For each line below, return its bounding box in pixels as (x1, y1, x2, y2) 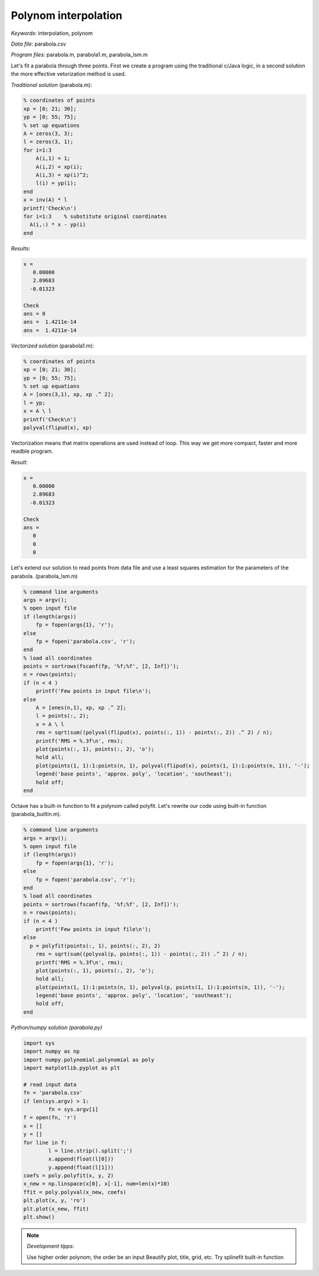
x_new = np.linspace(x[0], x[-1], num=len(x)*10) (23, 1181, 170, 1187)
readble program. (11, 447, 53, 455)
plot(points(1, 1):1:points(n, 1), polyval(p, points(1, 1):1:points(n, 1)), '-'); (35, 984, 285, 991)
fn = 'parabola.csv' (23, 1090, 83, 1096)
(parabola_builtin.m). (11, 811, 61, 818)
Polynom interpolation (11, 9, 122, 22)
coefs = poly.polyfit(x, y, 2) (23, 1172, 115, 1179)
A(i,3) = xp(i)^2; (35, 172, 89, 178)
